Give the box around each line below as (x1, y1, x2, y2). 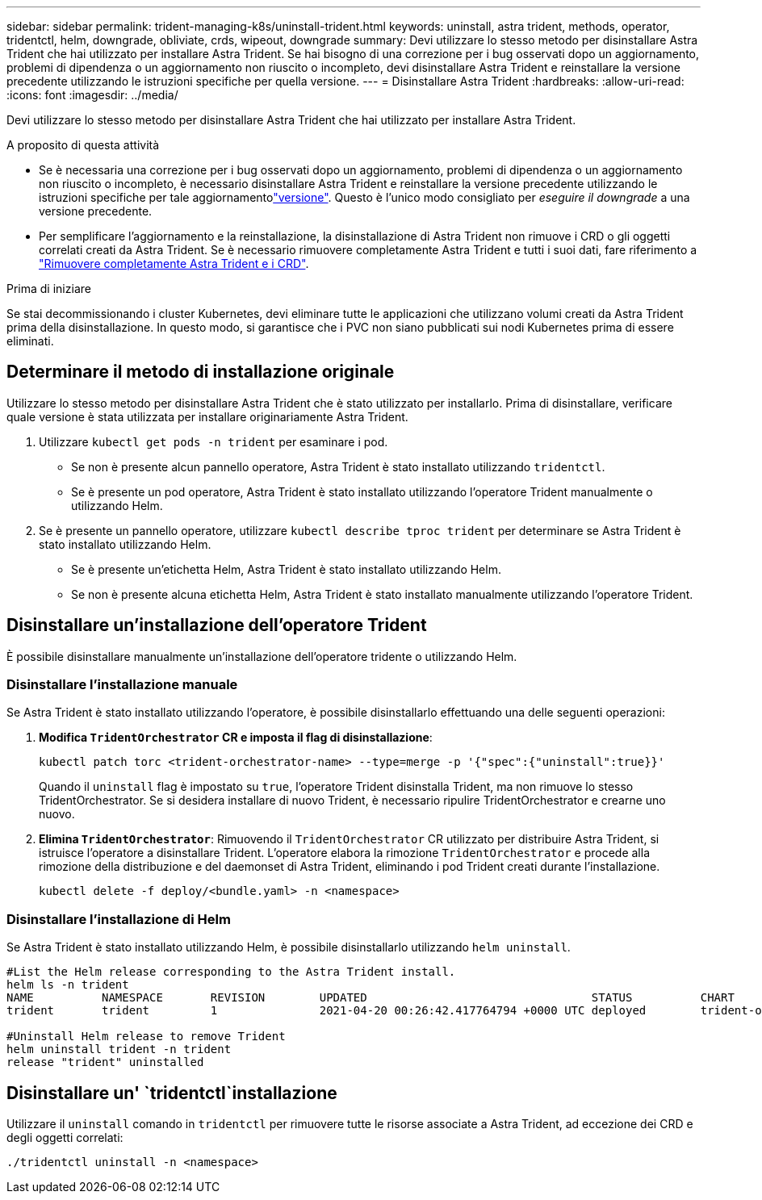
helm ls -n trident (6, 978, 129, 992)
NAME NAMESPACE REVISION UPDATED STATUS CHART (6, 991, 735, 1005)
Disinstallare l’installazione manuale (6, 676, 238, 693)
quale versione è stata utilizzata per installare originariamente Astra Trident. (6, 409, 408, 424)
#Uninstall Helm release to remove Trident (6, 1030, 286, 1043)
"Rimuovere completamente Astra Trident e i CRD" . (39, 257, 309, 270)
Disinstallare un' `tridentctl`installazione (6, 1082, 337, 1103)
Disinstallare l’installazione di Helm (6, 910, 231, 927)
